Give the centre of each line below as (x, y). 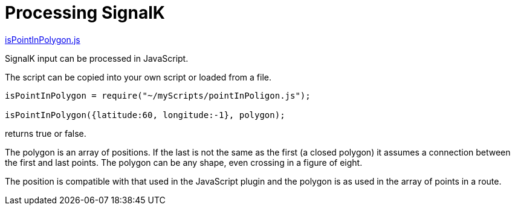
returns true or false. (46, 133)
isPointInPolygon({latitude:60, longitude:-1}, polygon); (145, 115)
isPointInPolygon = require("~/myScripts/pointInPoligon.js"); (158, 95)
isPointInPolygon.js (43, 39)
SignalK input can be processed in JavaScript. (97, 58)
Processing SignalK (85, 13)
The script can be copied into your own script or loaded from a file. (138, 77)
